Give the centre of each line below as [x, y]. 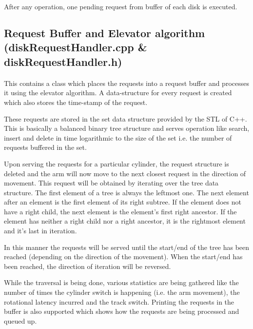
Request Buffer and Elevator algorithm [105, 32]
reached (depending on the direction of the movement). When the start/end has [123, 257]
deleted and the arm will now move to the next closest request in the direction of [125, 173]
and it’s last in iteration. [40, 231]
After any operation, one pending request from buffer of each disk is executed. [121, 6]
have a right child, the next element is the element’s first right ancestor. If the [120, 211]
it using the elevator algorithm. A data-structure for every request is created [118, 93]
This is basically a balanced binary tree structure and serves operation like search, [127, 128]
